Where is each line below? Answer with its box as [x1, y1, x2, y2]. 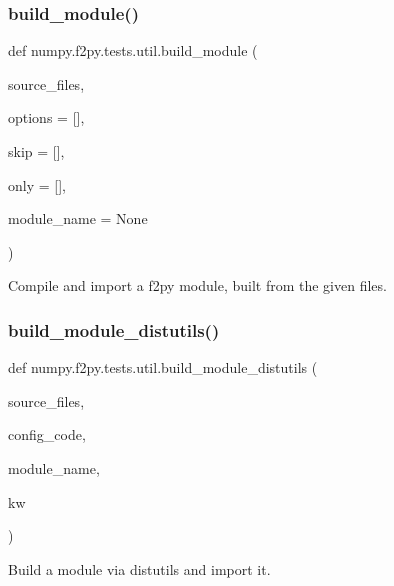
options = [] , [8, 107, 85, 128]
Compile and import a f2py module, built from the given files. [8, 275, 387, 296]
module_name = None [8, 208, 148, 229]
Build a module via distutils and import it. [8, 558, 271, 579]
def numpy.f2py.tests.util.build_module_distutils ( [8, 357, 318, 378]
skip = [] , [8, 141, 65, 161]
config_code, [8, 424, 86, 445]
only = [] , [8, 174, 66, 195]
